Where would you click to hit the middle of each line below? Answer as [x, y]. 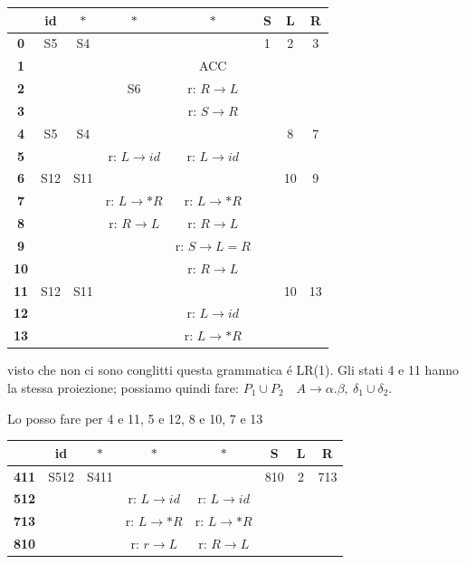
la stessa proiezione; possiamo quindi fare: [123, 387]
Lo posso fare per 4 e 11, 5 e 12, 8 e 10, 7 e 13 [135, 418]
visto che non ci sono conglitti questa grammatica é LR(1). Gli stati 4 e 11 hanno [233, 370]
